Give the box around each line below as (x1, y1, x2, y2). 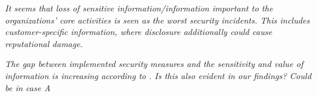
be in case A (5, 81, 51, 94)
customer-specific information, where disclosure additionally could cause (5, 25, 273, 38)
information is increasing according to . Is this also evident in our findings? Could (5, 69, 312, 82)
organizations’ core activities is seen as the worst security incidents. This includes (5, 13, 310, 26)
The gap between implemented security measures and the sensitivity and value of (5, 57, 304, 70)
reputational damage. (5, 37, 83, 50)
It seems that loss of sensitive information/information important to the (5, 2, 273, 14)
